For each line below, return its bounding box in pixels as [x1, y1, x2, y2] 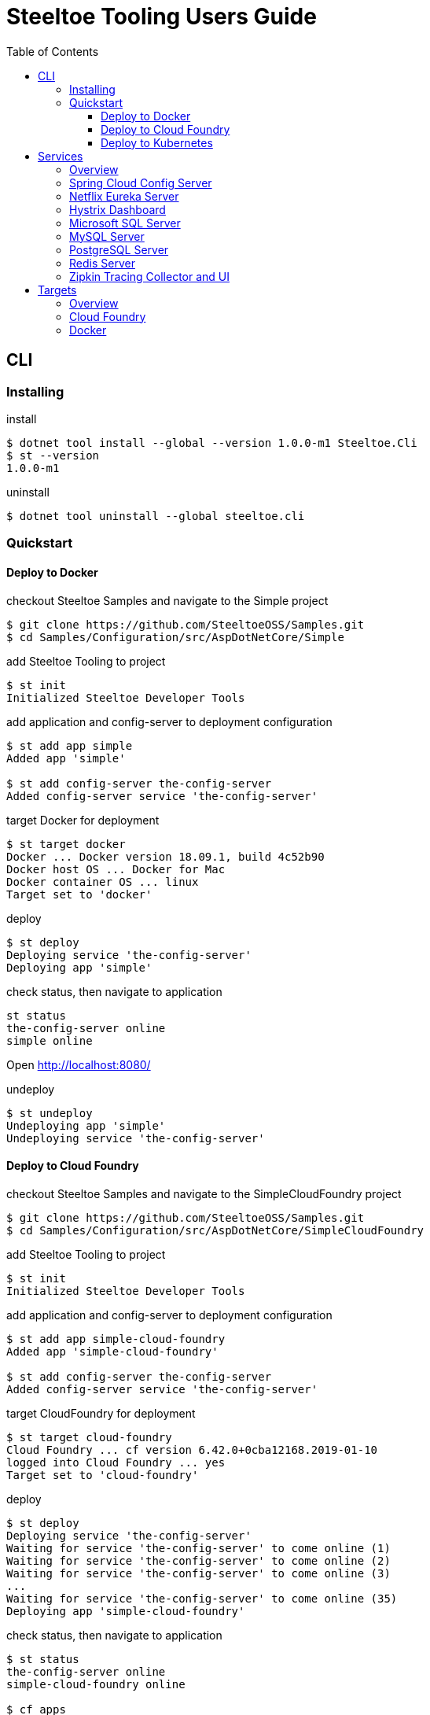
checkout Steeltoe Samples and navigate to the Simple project [6, 593, 329, 607]
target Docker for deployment [6, 813, 160, 827]
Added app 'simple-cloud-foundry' [6, 1344, 219, 1358]
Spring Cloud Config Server [69, 175, 212, 190]
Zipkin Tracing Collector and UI [69, 269, 230, 283]
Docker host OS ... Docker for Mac [6, 862, 226, 876]
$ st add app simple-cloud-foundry [6, 1332, 226, 1345]
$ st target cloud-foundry [6, 1430, 172, 1444]
